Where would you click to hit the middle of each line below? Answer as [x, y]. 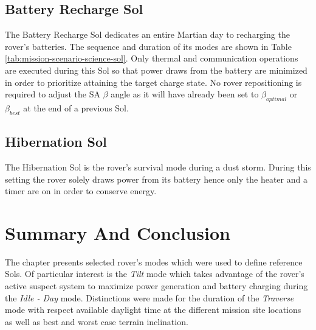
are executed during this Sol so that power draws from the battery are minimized [156, 70]
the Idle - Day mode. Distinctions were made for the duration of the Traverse [149, 297]
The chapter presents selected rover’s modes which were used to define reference [154, 262]
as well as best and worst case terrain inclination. [97, 321]
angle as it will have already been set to [185, 94]
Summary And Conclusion [118, 232]
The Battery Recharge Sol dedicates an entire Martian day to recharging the [147, 34]
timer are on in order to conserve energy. [81, 191]
